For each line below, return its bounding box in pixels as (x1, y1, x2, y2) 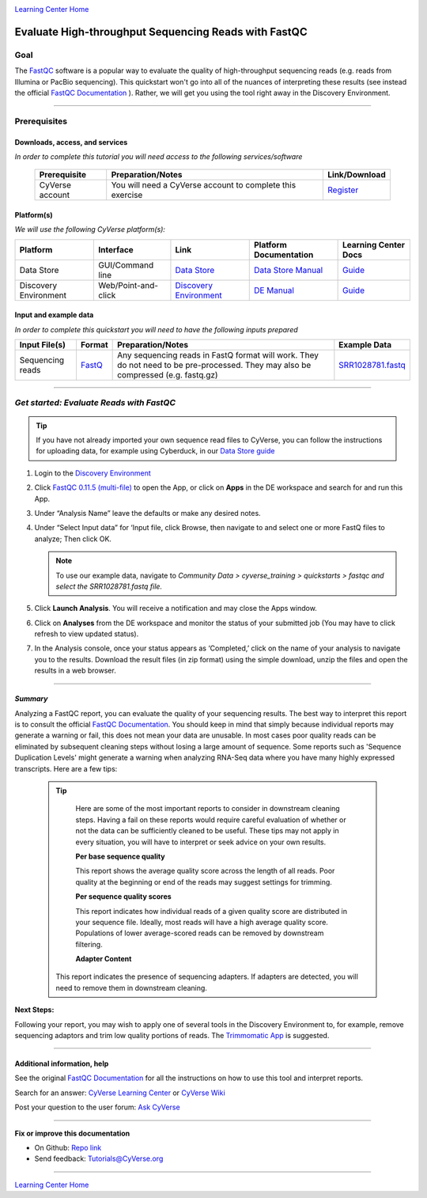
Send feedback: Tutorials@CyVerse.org (34, 1154, 164, 1163)
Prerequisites (14, 116, 67, 127)
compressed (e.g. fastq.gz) (117, 370, 218, 381)
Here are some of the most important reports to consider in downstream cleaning (75, 804, 340, 813)
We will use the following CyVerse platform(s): (14, 225, 166, 234)
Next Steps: (14, 1005, 55, 1014)
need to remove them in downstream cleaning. (55, 983, 207, 992)
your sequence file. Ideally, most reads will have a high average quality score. (75, 917, 328, 927)
